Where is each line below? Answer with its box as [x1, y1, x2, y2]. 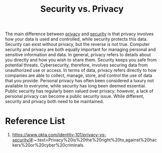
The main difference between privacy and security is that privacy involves [5, 31, 154, 37]
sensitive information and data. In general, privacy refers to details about [5, 52, 151, 58]
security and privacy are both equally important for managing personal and [5, 46, 156, 52]
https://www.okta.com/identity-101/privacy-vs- [12, 132, 106, 138]
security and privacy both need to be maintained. [5, 99, 104, 105]
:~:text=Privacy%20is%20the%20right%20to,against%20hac [32, 137, 157, 143]
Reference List [5, 116, 65, 127]
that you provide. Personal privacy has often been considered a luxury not [5, 78, 154, 84]
